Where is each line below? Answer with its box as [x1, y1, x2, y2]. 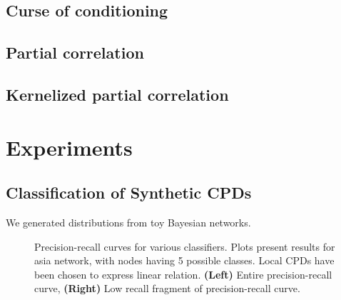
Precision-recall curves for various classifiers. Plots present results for [34, 239, 335, 254]
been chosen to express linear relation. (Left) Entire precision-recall [34, 266, 332, 281]
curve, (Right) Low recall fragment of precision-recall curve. [34, 281, 300, 296]
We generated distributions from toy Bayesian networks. [6, 214, 251, 229]
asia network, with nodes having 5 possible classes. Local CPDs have [34, 253, 335, 268]
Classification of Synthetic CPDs [6, 181, 252, 204]
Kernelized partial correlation [6, 83, 229, 105]
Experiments [6, 132, 133, 161]
